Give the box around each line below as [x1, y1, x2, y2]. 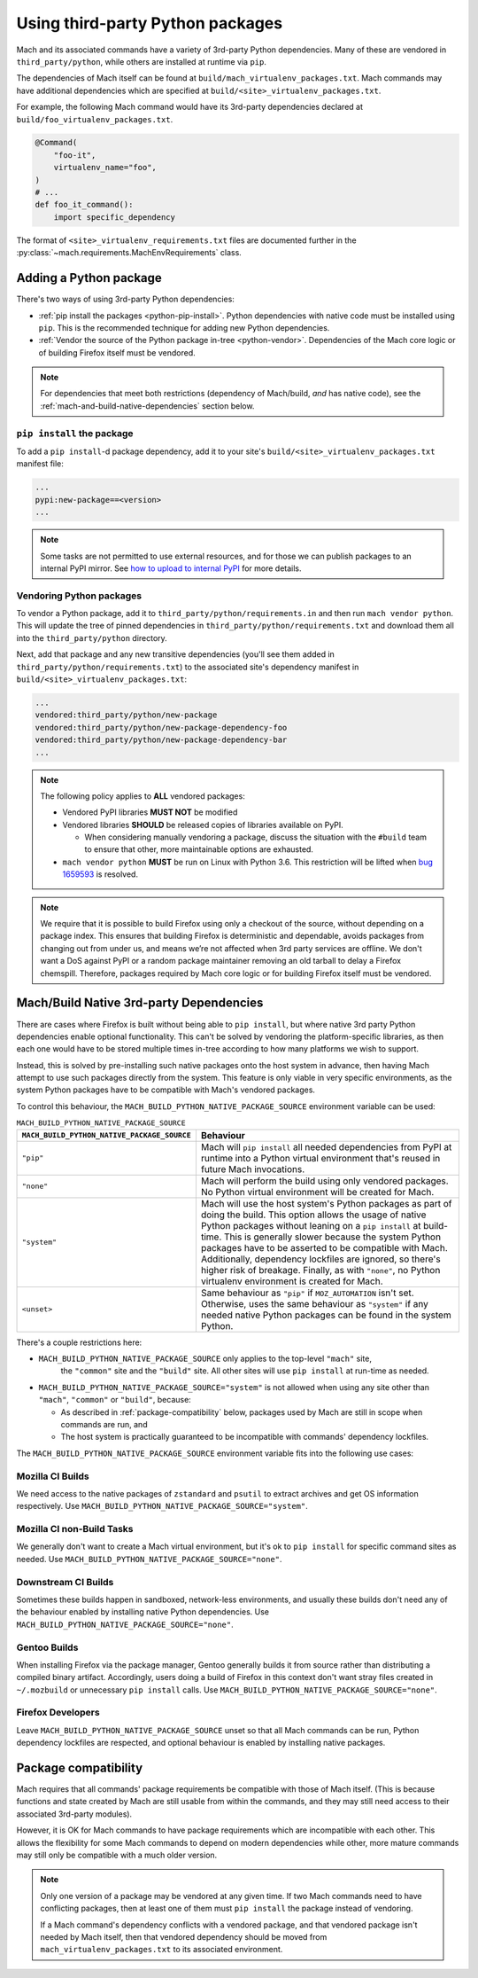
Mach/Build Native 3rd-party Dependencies [16, 996, 264, 1011]
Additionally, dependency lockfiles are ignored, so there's [200, 1253, 442, 1265]
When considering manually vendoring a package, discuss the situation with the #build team [84, 832, 427, 842]
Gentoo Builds [16, 1641, 79, 1654]
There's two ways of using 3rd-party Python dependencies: [16, 293, 235, 305]
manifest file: [16, 458, 64, 469]
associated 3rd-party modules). [16, 1809, 133, 1819]
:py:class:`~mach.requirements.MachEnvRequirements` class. [16, 247, 243, 258]
